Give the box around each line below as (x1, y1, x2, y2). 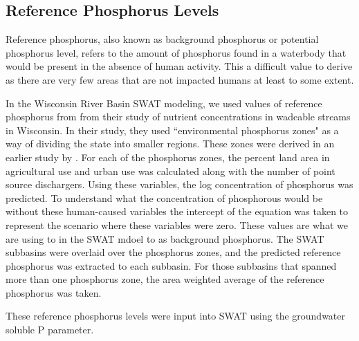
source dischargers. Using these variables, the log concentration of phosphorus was (6, 177, 353, 192)
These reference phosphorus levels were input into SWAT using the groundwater (6, 308, 346, 323)
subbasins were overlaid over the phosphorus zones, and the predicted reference (6, 245, 341, 259)
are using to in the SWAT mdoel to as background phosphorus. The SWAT (6, 231, 324, 246)
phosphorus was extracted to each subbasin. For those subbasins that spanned (6, 258, 337, 273)
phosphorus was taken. (6, 285, 102, 299)
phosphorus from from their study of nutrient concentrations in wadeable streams (6, 109, 351, 124)
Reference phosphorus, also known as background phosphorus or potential (6, 32, 319, 46)
